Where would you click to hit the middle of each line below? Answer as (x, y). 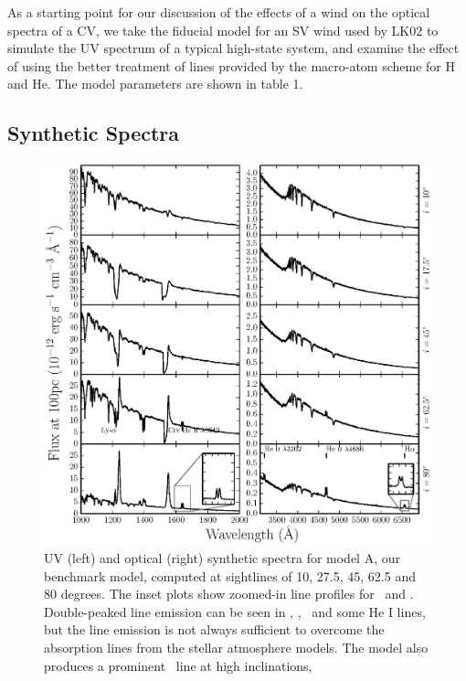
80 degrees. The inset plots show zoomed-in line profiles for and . (229, 594)
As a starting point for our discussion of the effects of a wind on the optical (219, 12)
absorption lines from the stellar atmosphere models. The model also (236, 647)
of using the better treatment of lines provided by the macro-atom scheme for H (231, 65)
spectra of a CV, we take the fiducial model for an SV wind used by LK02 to (223, 30)
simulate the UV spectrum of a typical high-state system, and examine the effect (233, 48)
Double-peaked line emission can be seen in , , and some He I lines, (235, 611)
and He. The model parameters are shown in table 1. (155, 84)
